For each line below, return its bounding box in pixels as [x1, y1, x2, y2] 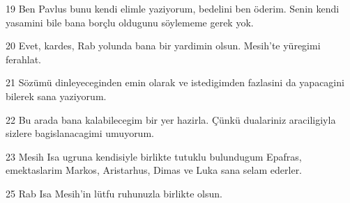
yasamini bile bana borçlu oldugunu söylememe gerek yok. [6, 15, 254, 29]
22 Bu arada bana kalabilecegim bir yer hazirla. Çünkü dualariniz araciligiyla [6, 112, 336, 127]
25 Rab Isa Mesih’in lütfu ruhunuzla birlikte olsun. [6, 186, 222, 200]
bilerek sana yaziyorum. [6, 88, 107, 103]
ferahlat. [6, 51, 42, 66]
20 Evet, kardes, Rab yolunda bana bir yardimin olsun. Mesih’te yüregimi [6, 38, 321, 53]
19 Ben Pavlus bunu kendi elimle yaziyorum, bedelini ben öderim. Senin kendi [6, 1, 340, 15]
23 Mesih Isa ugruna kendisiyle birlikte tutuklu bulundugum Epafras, [6, 149, 302, 163]
